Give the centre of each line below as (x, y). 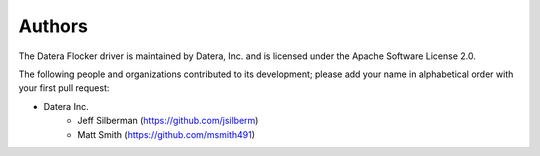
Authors (53, 26)
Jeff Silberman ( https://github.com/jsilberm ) (168, 121)
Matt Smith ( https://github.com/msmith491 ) (166, 134)
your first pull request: (64, 88)
